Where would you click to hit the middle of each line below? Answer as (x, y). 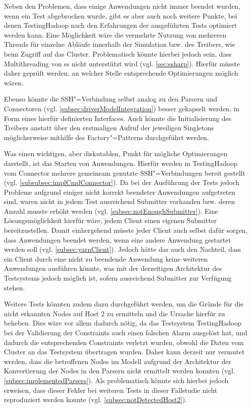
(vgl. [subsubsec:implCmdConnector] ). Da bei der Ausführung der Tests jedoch (122, 182)
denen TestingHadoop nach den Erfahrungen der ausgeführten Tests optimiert (120, 25)
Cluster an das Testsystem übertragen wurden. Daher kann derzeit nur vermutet (124, 352)
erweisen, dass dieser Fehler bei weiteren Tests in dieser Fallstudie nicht (111, 390)
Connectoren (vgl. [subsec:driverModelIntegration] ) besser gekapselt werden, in (122, 108)
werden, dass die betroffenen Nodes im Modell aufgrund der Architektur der (118, 361)
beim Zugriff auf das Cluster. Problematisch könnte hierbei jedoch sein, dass (118, 53)
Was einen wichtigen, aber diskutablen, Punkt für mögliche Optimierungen (116, 153)
